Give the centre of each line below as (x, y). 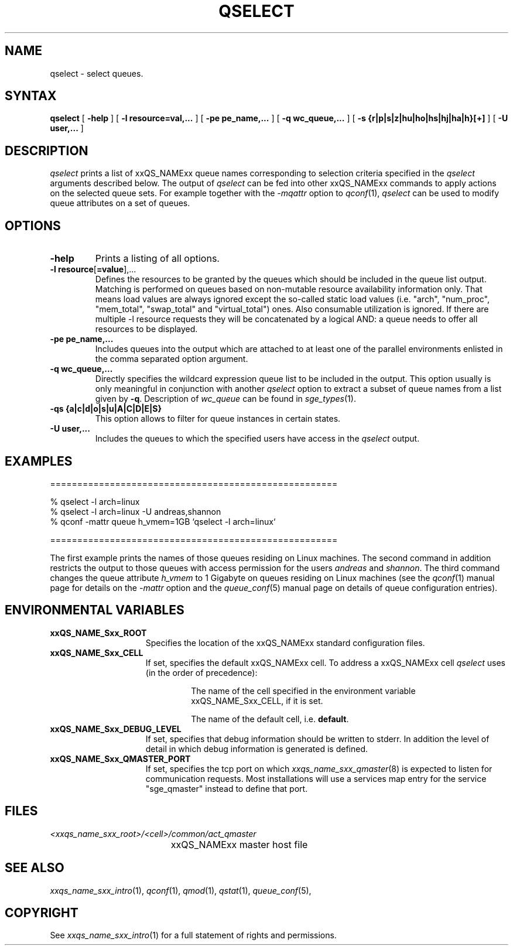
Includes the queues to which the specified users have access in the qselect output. (257, 439)
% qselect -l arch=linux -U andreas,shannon (136, 511)
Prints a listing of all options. (157, 259)
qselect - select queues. (97, 73)
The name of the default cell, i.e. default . (270, 719)
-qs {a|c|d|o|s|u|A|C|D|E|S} (106, 409)
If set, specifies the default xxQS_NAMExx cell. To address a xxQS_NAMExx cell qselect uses (325, 662)
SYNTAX (31, 96)
